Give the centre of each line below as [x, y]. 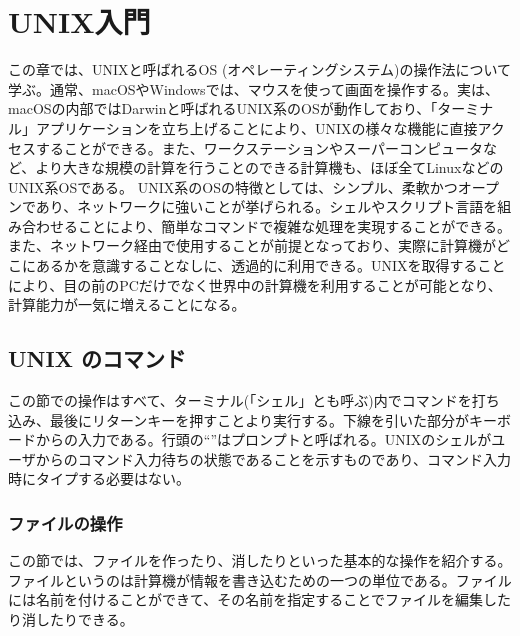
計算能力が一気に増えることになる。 [127, 304]
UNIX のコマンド [97, 358]
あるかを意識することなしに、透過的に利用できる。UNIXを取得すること [270, 265]
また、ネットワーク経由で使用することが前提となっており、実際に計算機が [252, 245]
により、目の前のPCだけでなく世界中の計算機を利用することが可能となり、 [255, 284]
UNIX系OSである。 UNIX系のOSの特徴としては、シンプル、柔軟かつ [233, 186]
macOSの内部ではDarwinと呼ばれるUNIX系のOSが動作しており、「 [223, 108]
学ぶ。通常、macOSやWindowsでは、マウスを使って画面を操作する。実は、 [253, 88]
